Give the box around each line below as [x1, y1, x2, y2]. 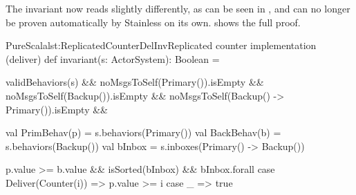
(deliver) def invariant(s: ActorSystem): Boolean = [6, 51, 220, 66]
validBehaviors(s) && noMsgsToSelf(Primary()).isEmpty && [6, 75, 264, 89]
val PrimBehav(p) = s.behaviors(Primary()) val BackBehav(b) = [6, 125, 281, 140]
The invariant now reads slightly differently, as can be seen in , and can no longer [6, 1, 350, 15]
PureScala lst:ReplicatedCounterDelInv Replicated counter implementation [6, 38, 317, 53]
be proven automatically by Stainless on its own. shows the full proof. [6, 15, 301, 29]
